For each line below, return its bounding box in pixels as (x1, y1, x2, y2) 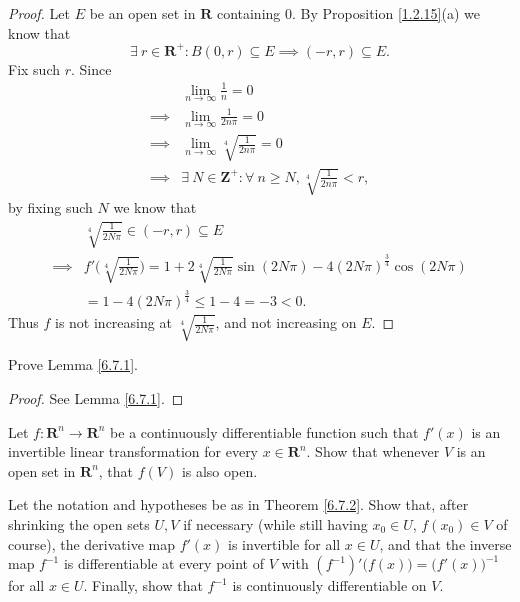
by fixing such (8, 196, 93, 217)
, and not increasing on (215, 312, 357, 333)
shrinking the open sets (8, 513, 150, 534)
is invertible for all (228, 533, 341, 554)
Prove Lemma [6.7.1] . (8, 354, 138, 375)
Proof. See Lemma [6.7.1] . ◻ (8, 388, 184, 409)
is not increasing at (55, 312, 172, 333)
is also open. (181, 460, 258, 481)
